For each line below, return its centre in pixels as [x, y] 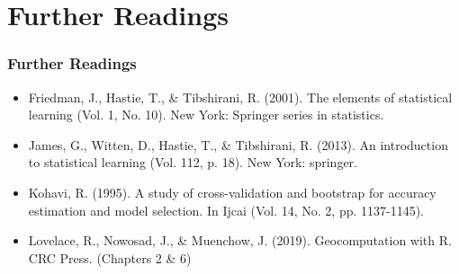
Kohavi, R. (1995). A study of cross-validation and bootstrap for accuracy [232, 192]
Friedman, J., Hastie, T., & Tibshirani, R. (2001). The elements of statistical [240, 97]
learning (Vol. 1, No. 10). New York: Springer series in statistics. [206, 115]
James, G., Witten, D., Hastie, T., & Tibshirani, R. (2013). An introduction [238, 144]
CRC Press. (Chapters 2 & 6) [110, 257]
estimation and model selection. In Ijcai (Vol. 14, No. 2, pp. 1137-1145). [226, 210]
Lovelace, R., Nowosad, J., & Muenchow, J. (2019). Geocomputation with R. [240, 240]
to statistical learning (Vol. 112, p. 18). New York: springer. [193, 162]
